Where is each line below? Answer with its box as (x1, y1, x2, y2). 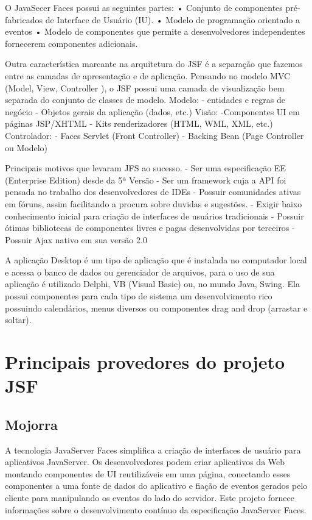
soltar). (5, 313, 32, 326)
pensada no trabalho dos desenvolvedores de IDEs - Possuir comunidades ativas (5, 185, 301, 198)
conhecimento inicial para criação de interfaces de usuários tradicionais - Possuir (5, 209, 304, 222)
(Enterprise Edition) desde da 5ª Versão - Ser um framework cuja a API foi (5, 173, 286, 186)
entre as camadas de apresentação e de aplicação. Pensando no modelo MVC (5, 69, 291, 82)
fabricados (5, 13, 43, 26)
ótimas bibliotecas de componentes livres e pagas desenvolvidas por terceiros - (5, 221, 295, 234)
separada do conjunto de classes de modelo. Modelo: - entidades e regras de (5, 93, 285, 106)
